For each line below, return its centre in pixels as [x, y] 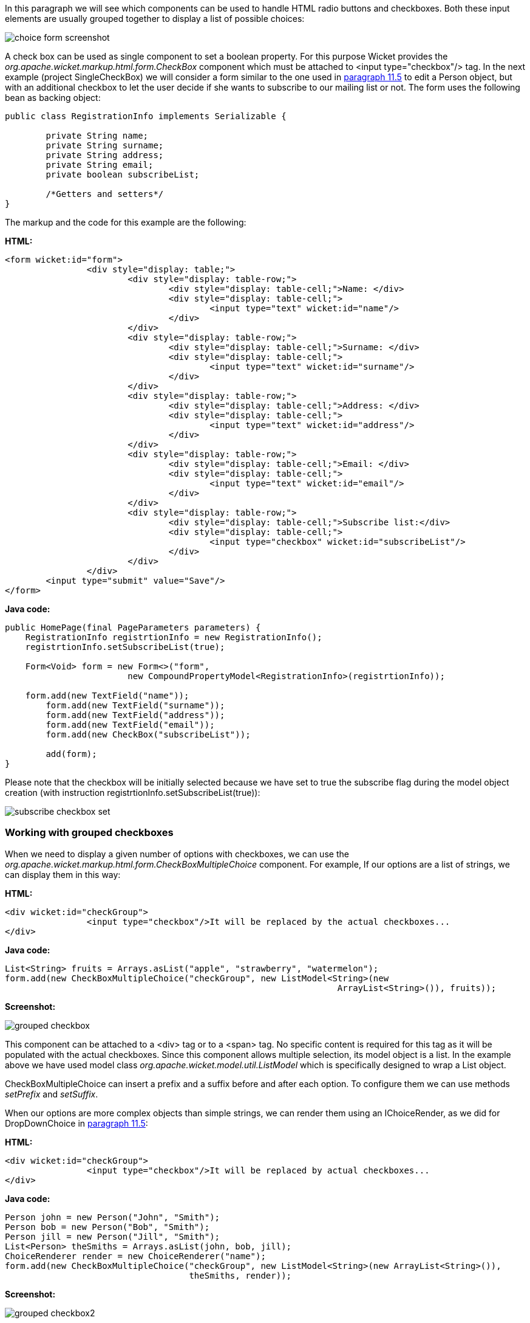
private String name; [97, 136]
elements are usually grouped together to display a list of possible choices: [155, 19]
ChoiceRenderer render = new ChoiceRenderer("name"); [135, 1256]
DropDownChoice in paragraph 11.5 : [76, 1123]
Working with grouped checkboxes [89, 833]
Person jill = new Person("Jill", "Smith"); [113, 1236]
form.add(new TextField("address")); [135, 715]
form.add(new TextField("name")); [107, 696]
